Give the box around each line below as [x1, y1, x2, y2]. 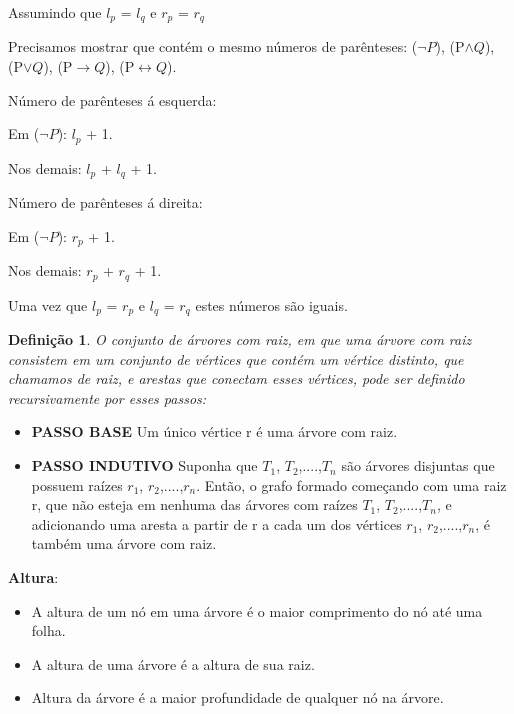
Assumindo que [8, 2, 102, 22]
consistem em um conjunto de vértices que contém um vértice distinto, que [8, 348, 464, 369]
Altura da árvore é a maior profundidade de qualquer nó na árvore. [31, 687, 444, 708]
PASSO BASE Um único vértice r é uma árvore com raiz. [31, 421, 398, 442]
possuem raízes [31, 474, 123, 495]
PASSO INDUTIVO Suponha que [31, 455, 258, 476]
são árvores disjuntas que [341, 455, 495, 476]
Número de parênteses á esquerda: [8, 89, 217, 110]
